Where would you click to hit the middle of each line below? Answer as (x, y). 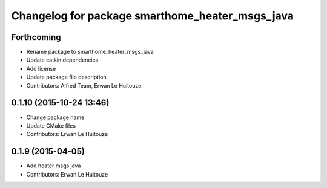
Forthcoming (36, 37)
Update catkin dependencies (62, 60)
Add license (41, 68)
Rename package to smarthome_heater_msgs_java (90, 52)
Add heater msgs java (54, 166)
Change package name (55, 117)
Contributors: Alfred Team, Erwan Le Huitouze (84, 85)
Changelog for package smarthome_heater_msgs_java (152, 16)
